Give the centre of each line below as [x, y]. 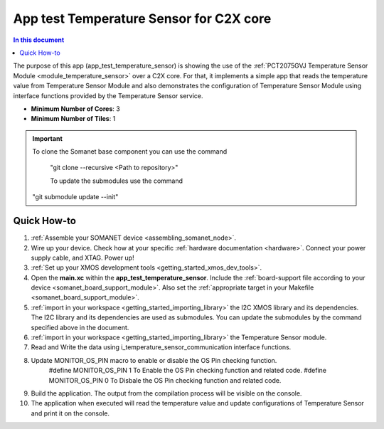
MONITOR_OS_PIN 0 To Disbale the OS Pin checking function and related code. [165, 380]
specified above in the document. [80, 327]
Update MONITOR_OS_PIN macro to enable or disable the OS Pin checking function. [154, 360]
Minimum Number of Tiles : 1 [73, 119]
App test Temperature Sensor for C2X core [142, 18]
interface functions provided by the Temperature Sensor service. [108, 95]
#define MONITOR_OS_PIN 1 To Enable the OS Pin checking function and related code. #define [188, 371]
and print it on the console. [70, 413]
